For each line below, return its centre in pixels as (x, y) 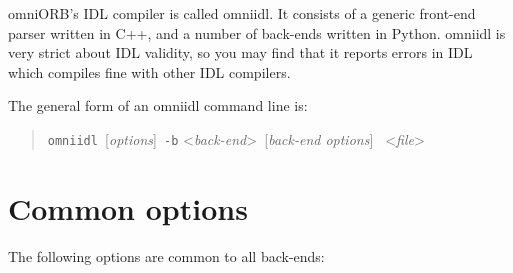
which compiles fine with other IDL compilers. (149, 71)
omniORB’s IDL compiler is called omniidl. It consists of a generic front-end (242, 13)
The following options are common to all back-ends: (166, 255)
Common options (128, 207)
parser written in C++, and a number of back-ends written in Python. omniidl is (257, 32)
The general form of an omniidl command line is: (158, 105)
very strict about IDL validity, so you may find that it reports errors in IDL (240, 52)
